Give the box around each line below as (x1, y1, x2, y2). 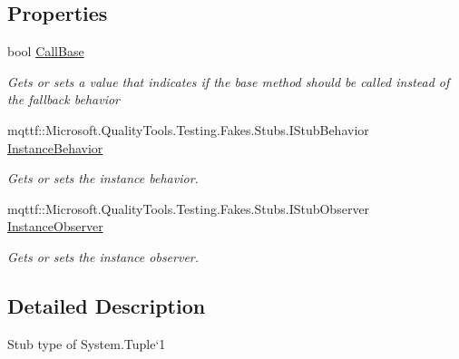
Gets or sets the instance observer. (7, 247, 200, 266)
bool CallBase (7, 42, 84, 61)
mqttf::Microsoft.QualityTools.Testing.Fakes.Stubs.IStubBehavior (7, 120, 369, 139)
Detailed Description (7, 291, 206, 319)
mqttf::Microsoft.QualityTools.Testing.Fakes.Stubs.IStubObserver (7, 199, 370, 218)
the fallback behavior (7, 90, 120, 109)
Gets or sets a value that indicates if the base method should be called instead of (7, 72, 450, 91)
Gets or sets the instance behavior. (7, 169, 199, 188)
